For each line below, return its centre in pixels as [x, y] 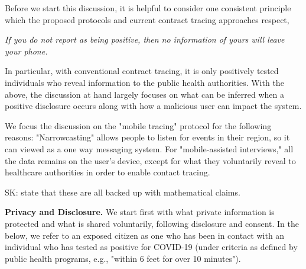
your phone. [26, 51]
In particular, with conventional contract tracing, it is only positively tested [142, 71]
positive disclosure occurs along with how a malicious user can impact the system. [153, 106]
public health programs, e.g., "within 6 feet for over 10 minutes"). [123, 258]
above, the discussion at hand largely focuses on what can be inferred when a [145, 94]
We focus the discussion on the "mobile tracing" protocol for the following [138, 125]
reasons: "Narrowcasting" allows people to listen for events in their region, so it [147, 137]
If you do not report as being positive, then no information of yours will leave [145, 39]
